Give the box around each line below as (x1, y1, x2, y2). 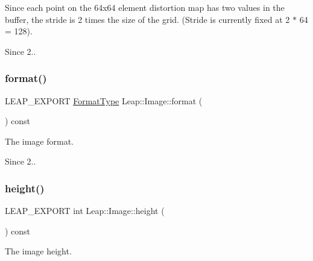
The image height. (5, 245, 72, 257)
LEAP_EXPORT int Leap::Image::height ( (5, 204, 165, 217)
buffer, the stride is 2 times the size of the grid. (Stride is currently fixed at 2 (5, 13, 290, 25)
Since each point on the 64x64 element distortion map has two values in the (5, 1, 285, 13)
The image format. (5, 134, 74, 147)
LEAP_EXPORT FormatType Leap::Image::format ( (5, 94, 203, 107)
